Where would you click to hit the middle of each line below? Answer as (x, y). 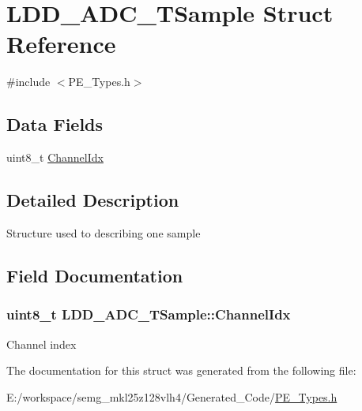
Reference (61, 44)
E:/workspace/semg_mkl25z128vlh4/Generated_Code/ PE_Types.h (172, 396)
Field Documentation (95, 275)
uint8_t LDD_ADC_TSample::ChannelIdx (149, 314)
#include (28, 82)
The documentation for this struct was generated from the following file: (181, 370)
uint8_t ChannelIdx (55, 157)
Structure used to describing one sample (104, 232)
